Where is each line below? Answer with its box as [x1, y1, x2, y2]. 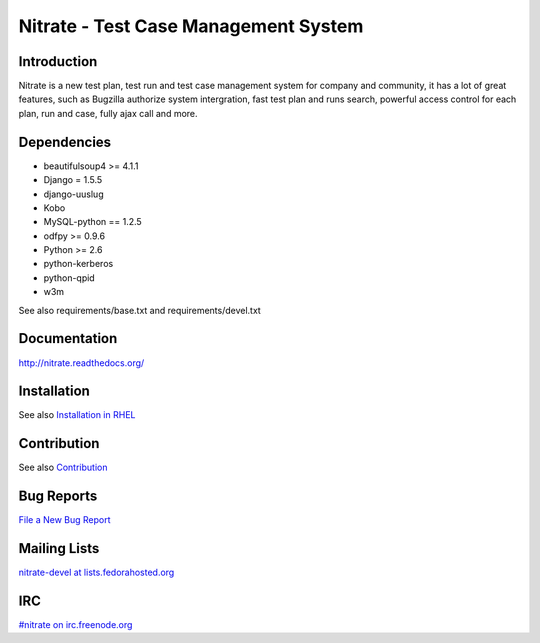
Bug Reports [18, 488, 98, 505]
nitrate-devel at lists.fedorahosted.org [18, 566, 175, 579]
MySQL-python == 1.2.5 [43, 216, 142, 228]
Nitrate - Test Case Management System [18, 15, 364, 37]
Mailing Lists [18, 540, 100, 557]
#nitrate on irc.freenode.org [18, 619, 133, 631]
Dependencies [18, 133, 112, 150]
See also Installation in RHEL [18, 409, 136, 421]
